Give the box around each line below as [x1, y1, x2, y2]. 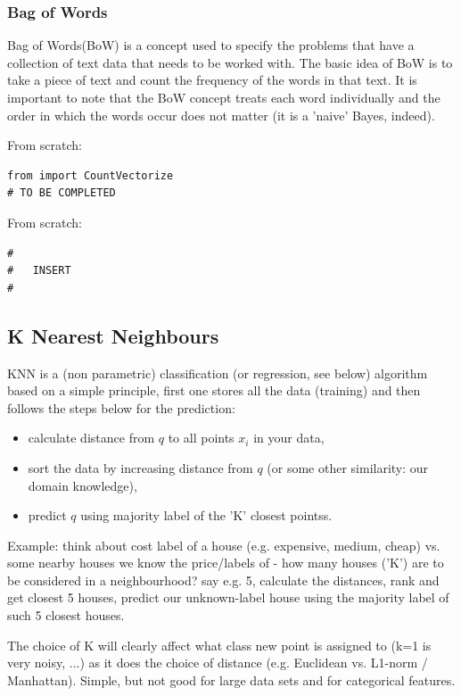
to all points [168, 428, 235, 447]
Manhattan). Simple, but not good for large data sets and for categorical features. [7, 670, 456, 689]
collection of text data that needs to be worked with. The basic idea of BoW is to [7, 53, 453, 71]
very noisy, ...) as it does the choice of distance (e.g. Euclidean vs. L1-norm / [7, 653, 428, 672]
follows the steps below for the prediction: [7, 398, 235, 417]
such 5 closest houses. [7, 606, 125, 625]
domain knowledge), [28, 476, 137, 494]
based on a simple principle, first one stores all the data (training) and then [7, 381, 421, 400]
